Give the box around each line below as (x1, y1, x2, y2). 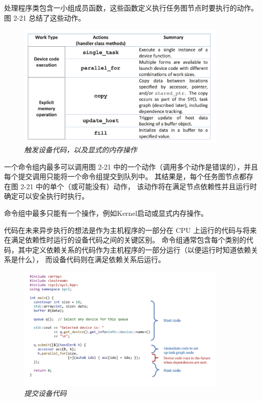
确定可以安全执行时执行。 (4, 191, 89, 201)
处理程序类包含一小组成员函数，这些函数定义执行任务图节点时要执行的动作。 (4, 3, 258, 13)
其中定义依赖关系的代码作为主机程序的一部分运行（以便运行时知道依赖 (18, 244, 251, 255)
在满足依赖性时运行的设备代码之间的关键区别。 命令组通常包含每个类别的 (4, 234, 246, 245)
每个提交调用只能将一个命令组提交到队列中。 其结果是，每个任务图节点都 (4, 171, 246, 182)
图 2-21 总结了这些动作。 (4, 12, 85, 23)
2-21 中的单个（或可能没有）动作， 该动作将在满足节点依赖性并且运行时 (20, 181, 257, 191)
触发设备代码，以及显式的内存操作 (24, 144, 137, 155)
